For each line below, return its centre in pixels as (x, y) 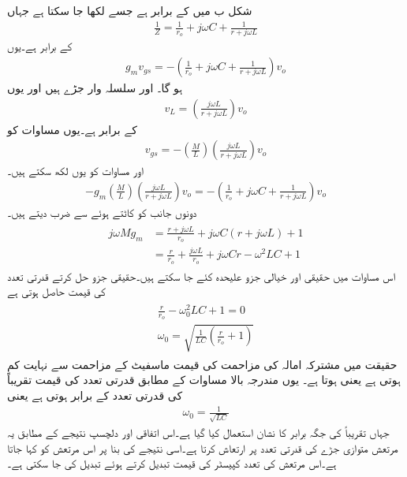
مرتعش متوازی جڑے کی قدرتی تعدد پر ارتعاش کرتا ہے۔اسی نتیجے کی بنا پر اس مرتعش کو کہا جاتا (203, 447)
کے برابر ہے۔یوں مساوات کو (72, 129)
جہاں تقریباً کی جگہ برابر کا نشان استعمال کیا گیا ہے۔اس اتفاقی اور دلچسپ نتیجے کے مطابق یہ (198, 432)
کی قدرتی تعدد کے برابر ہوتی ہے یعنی (95, 395)
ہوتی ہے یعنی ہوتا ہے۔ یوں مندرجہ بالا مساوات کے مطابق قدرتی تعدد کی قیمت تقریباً (204, 380)
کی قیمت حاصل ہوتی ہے (56, 291)
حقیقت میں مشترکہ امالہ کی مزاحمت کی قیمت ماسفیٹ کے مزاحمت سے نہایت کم (202, 364)
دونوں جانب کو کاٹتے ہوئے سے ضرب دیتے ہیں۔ (102, 212)
